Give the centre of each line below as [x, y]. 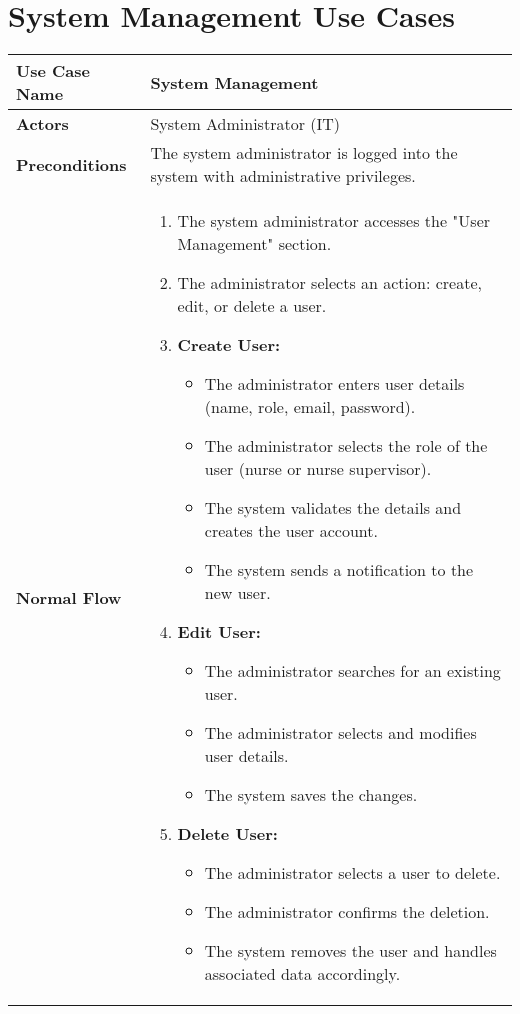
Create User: [229, 345]
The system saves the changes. [311, 795]
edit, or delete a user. [252, 306]
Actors [42, 124]
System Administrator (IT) [245, 124]
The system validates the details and [333, 508]
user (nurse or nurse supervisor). [318, 469]
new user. [237, 593]
